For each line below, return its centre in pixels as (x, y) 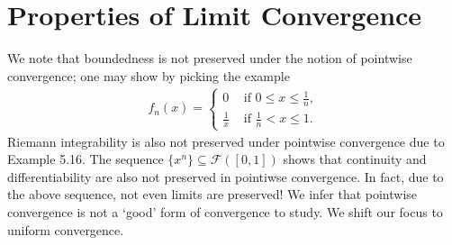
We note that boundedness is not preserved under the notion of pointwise (210, 58)
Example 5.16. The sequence (86, 159)
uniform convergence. (66, 229)
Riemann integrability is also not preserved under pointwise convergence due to (226, 141)
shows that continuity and (355, 159)
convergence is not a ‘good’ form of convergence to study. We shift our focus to (225, 211)
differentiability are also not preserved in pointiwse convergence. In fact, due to (226, 176)
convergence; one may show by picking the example (149, 75)
